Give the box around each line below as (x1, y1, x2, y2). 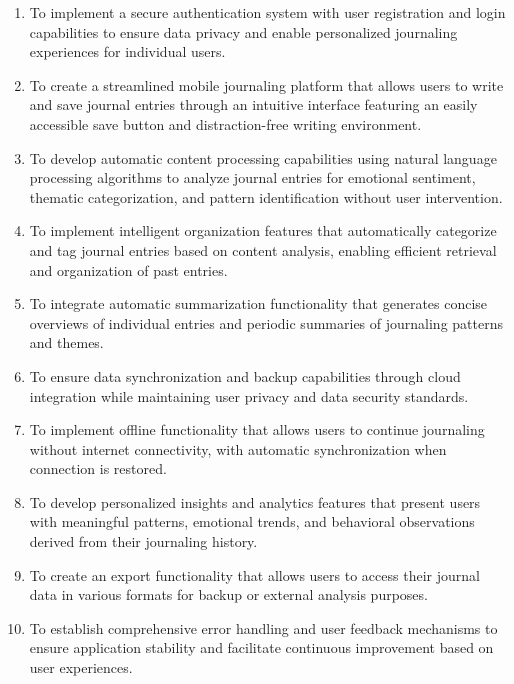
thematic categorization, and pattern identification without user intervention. (29, 186, 503, 207)
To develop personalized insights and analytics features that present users (29, 491, 481, 512)
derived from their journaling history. (29, 531, 258, 552)
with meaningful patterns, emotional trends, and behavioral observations (29, 511, 475, 532)
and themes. (29, 332, 104, 353)
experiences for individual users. (29, 41, 226, 62)
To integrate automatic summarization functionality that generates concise (29, 293, 488, 314)
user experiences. (29, 657, 133, 678)
